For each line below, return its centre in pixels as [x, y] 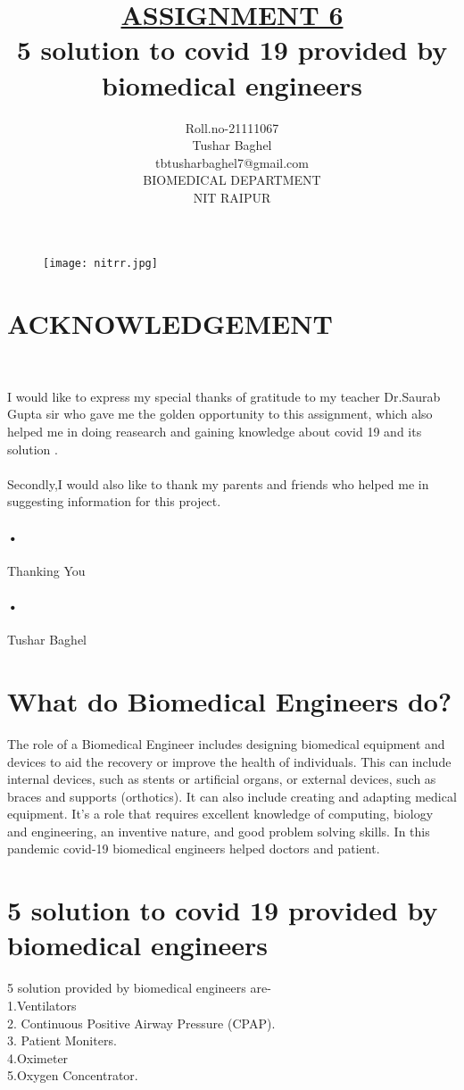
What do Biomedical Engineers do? [230, 700]
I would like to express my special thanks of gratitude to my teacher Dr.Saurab [224, 396]
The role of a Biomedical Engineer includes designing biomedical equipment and [226, 743]
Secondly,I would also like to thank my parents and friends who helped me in [218, 483]
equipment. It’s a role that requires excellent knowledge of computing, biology [220, 814]
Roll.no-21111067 [232, 127]
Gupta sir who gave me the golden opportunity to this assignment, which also [220, 414]
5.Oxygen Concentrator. [73, 1075]
